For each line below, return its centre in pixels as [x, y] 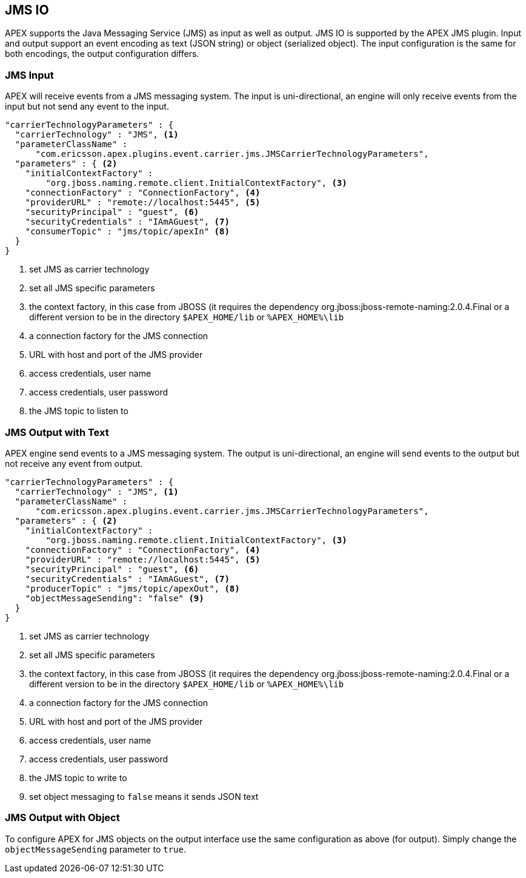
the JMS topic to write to [78, 777]
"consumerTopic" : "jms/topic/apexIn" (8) [127, 232]
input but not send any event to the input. [87, 107]
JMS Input [29, 75]
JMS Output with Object [62, 818]
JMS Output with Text [57, 432]
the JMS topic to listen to [79, 411]
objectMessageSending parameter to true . [95, 849]
